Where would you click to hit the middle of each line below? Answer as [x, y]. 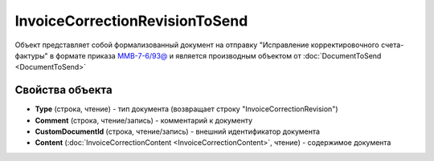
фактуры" [31, 55]
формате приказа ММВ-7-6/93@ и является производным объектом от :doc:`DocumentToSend [218, 55]
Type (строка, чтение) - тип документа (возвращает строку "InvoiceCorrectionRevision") [186, 109]
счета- [392, 45]
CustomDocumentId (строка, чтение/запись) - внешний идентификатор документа [178, 131]
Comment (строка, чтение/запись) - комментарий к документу [144, 120]
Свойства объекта [63, 90]
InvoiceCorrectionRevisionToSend [131, 21]
